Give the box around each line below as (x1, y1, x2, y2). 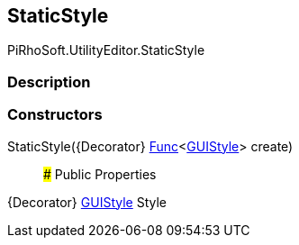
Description (7, 72, 91, 91)
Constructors (7, 105, 103, 124)
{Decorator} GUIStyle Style (7, 194, 167, 210)
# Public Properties (43, 166, 157, 182)
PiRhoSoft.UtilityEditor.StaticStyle (7, 42, 205, 59)
